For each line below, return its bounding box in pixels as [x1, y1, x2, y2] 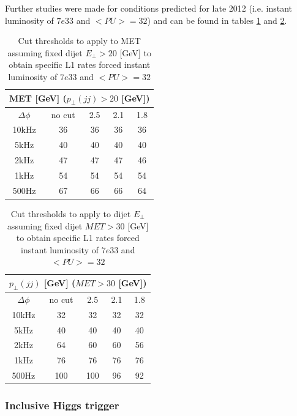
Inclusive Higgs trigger [5, 398, 119, 413]
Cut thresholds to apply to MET [18, 34, 141, 47]
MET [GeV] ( [9, 91, 67, 104]
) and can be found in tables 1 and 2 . [147, 13, 287, 26]
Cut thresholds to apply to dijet [10, 207, 131, 220]
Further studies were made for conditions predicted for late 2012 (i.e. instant [5, 2, 292, 14]
